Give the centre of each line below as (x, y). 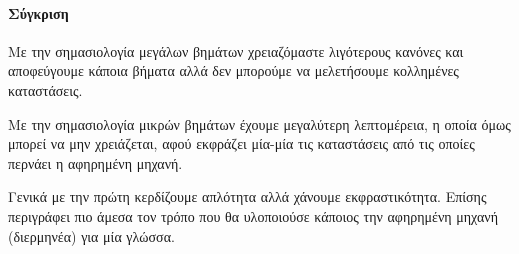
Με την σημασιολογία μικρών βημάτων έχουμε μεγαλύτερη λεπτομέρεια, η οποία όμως (259, 123)
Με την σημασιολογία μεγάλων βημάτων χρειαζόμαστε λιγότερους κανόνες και (236, 50)
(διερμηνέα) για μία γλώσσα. (91, 235)
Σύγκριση (38, 12)
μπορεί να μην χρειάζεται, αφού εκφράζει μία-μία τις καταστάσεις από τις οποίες (241, 143)
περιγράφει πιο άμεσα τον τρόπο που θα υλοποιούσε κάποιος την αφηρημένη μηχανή (253, 215)
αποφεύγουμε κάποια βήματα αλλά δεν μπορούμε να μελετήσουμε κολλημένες (233, 70)
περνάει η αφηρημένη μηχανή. (95, 162)
